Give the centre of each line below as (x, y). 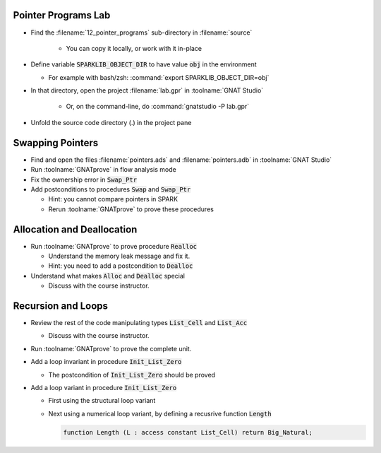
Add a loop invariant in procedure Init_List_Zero (106, 362)
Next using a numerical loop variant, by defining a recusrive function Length (160, 413)
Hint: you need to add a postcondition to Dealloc (121, 266)
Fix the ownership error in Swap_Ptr (84, 180)
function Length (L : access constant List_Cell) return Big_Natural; (188, 432)
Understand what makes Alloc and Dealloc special (108, 276)
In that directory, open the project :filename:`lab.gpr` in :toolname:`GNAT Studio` (147, 90)
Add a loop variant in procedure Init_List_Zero (104, 388)
